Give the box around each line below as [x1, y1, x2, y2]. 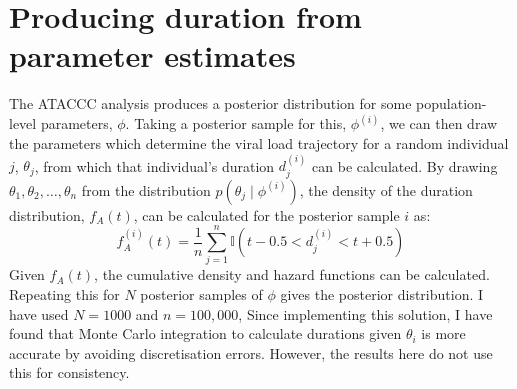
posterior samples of [140, 284, 263, 305]
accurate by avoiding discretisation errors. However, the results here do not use [9, 342, 493, 363]
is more [421, 323, 466, 344]
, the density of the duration [299, 179, 473, 200]
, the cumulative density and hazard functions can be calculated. [94, 264, 490, 285]
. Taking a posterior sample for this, [125, 113, 347, 134]
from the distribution [81, 179, 211, 200]
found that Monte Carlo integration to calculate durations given [9, 323, 402, 344]
